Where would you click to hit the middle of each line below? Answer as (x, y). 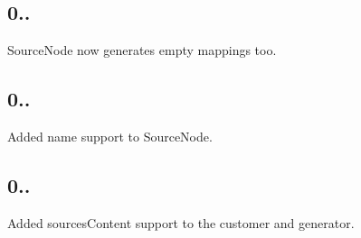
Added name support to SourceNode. (110, 136)
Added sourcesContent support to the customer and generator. (181, 222)
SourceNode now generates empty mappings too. (142, 50)
